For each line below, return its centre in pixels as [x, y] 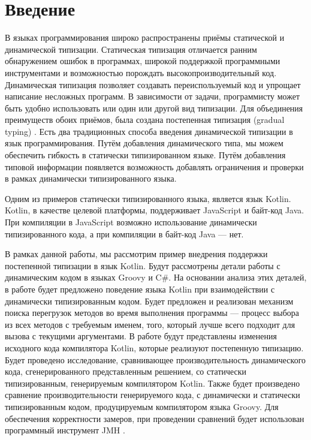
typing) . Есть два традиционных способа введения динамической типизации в [149, 131]
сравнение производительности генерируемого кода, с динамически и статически [153, 395]
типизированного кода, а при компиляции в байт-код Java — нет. [124, 233]
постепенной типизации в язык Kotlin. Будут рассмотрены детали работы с [143, 265]
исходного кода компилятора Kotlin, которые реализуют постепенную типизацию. [154, 347]
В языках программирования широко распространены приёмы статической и [145, 37]
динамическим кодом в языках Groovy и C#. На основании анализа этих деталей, [156, 277]
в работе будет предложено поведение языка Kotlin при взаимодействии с [140, 289]
